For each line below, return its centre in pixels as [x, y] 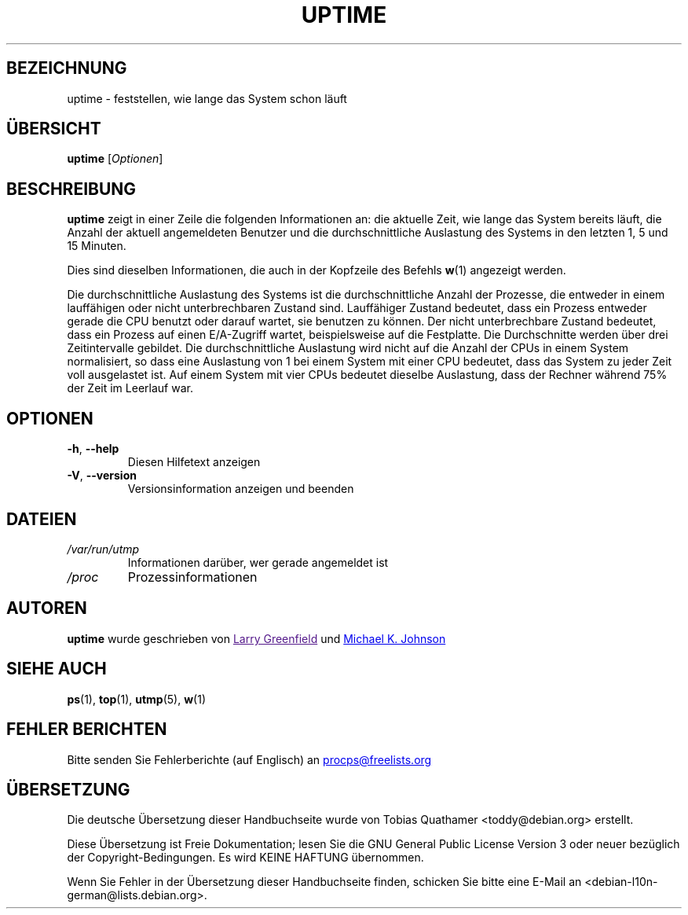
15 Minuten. [97, 246]
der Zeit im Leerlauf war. [130, 388]
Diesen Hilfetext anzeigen [194, 462]
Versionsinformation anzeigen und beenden [241, 489]
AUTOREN [47, 608]
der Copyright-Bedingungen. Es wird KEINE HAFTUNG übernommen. [245, 858]
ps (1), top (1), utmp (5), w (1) [137, 699]
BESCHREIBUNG [71, 189]
